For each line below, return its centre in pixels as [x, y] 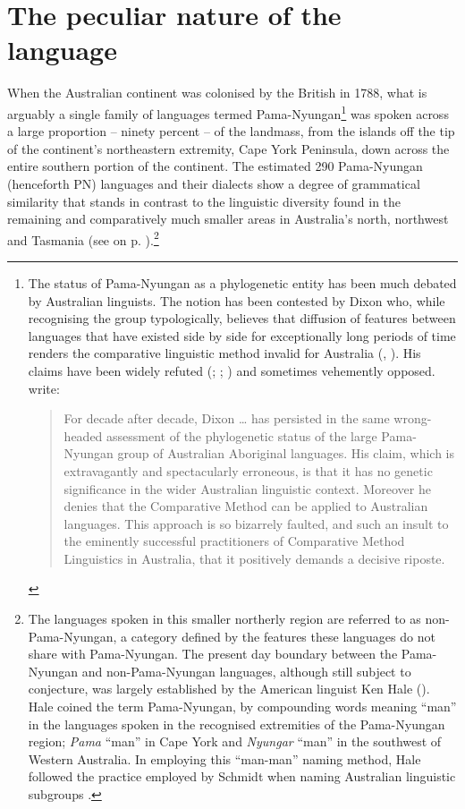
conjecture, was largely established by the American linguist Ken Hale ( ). [229, 689]
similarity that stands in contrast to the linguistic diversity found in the [204, 201]
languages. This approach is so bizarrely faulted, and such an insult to [256, 523]
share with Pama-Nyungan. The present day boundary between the [213, 654]
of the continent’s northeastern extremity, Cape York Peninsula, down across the [228, 148]
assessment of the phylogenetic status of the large [242, 435]
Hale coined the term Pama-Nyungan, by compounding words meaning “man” [242, 707]
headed [83, 435]
